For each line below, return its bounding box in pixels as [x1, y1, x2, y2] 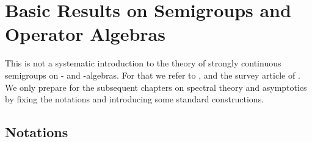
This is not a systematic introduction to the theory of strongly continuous [5, 57, 281, 69]
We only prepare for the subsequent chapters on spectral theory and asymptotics [5, 80, 307, 93]
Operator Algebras [5, 21, 165, 46]
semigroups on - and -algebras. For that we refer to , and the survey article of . [5, 68, 300, 81]
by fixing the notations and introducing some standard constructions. [5, 93, 264, 105]
